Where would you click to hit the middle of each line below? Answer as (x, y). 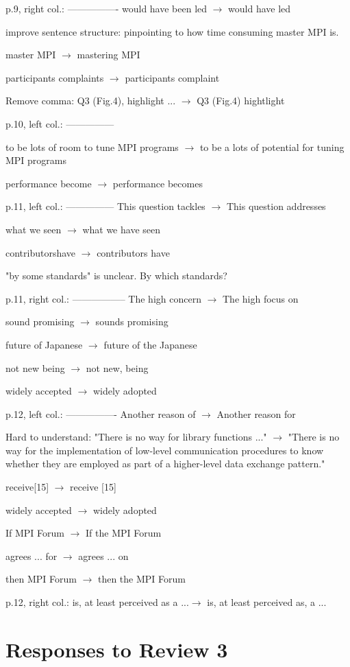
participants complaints (55, 77)
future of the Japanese (150, 344)
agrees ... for (32, 555)
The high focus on (260, 298)
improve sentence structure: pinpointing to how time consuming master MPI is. (172, 31)
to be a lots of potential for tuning (272, 147)
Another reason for (256, 413)
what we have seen (121, 229)
